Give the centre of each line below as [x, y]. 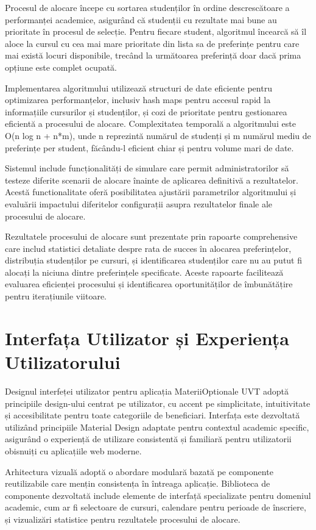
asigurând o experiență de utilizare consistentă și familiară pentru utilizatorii [148, 439]
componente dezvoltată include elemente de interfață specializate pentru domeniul [158, 495]
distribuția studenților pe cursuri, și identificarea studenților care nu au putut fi [154, 260]
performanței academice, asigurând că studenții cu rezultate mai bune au [141, 19]
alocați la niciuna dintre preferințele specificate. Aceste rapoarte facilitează [144, 272]
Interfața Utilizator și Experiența [147, 338]
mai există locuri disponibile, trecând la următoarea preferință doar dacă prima [153, 55]
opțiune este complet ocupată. [61, 67]
